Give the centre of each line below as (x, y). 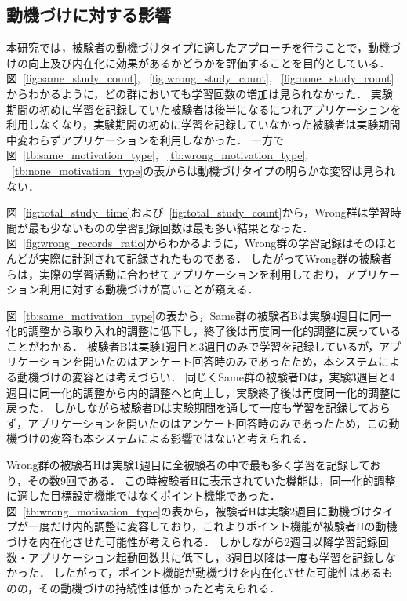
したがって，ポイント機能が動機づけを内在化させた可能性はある (218, 572)
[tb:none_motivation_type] (78, 170)
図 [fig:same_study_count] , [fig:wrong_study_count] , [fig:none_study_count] (200, 78)
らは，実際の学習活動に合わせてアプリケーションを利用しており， (176, 273)
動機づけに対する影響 (89, 15)
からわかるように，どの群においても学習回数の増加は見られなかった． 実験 (200, 93)
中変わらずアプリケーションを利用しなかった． (127, 139)
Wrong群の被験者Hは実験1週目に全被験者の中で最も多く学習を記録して (188, 465)
